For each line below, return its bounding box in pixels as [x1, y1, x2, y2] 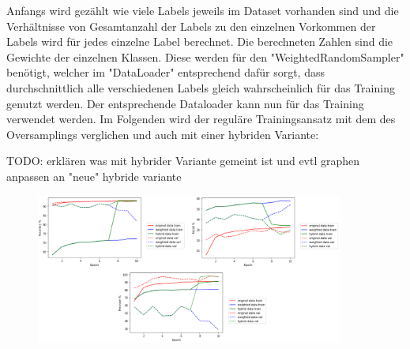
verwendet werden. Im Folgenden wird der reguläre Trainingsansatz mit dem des [6, 111, 396, 127]
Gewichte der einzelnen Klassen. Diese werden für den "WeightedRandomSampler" [6, 48, 404, 65]
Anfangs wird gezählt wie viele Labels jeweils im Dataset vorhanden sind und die [6, 2, 399, 18]
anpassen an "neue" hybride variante [6, 167, 182, 184]
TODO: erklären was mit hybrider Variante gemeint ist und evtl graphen [6, 152, 360, 169]
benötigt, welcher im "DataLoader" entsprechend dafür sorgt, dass [6, 64, 325, 81]
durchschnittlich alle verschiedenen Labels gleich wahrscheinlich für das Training [6, 79, 395, 96]
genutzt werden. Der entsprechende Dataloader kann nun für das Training [6, 95, 364, 111]
